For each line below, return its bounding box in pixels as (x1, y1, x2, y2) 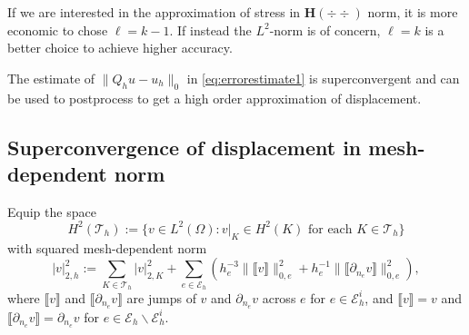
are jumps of (126, 288, 196, 307)
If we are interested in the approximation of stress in (7, 3, 301, 21)
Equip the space (7, 202, 96, 221)
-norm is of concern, (269, 20, 381, 39)
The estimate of (7, 68, 95, 87)
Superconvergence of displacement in (7, 133, 362, 161)
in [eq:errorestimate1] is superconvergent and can (186, 68, 460, 87)
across (262, 288, 296, 307)
